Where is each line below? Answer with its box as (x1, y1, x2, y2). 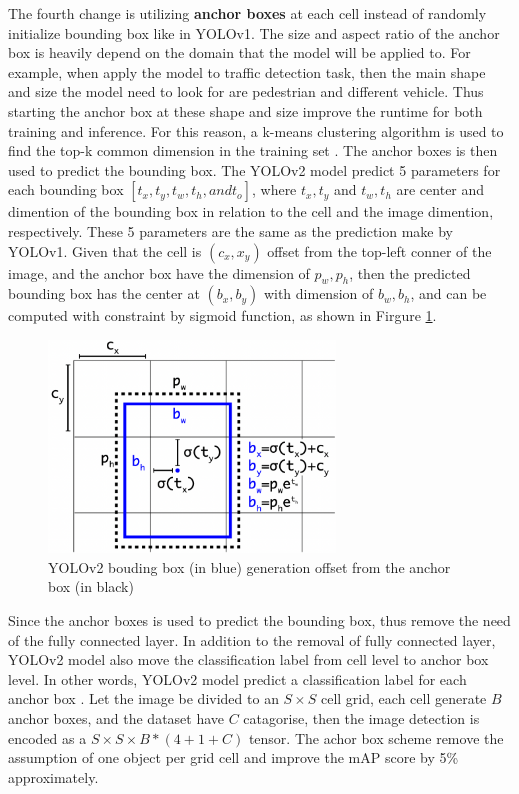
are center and (396, 179, 485, 200)
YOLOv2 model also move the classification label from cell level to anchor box (8, 649, 489, 670)
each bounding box (8, 179, 124, 200)
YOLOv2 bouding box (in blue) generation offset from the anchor (48, 556, 451, 577)
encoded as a (8, 727, 87, 748)
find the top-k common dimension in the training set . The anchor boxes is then (8, 140, 498, 161)
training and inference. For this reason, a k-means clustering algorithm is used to (8, 120, 504, 141)
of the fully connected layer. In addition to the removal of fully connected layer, (8, 629, 496, 650)
